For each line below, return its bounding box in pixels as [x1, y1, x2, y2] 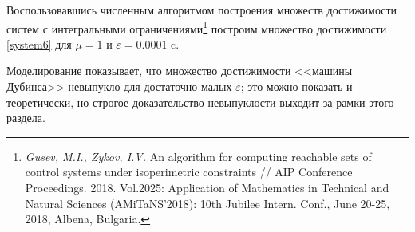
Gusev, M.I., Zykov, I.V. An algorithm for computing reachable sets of [25, 147, 372, 164]
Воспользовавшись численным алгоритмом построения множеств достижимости [6, 2, 397, 18]
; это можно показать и [240, 78, 353, 95]
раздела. [6, 109, 45, 126]
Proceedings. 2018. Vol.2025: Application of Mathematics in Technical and [25, 179, 389, 195]
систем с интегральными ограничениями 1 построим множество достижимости [6, 18, 387, 37]
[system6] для [6, 35, 72, 52]
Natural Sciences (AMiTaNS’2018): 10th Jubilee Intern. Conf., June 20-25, [25, 195, 390, 211]
